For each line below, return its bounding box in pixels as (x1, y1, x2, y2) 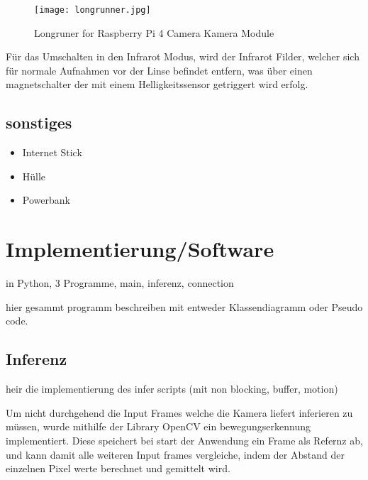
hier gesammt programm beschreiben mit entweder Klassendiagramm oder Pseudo (6, 299, 363, 314)
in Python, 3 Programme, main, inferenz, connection (6, 276, 234, 290)
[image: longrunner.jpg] (34, 5, 151, 15)
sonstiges (6, 111, 72, 133)
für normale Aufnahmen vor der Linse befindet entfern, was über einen (6, 62, 313, 77)
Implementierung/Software (6, 234, 274, 263)
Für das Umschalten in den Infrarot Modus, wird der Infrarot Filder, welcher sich (6, 49, 359, 64)
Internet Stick (22, 145, 82, 160)
